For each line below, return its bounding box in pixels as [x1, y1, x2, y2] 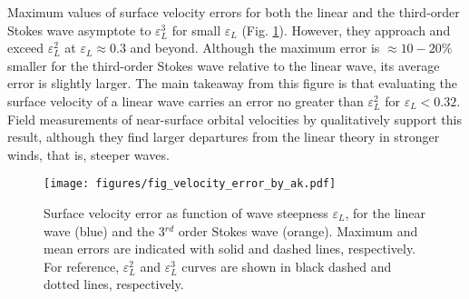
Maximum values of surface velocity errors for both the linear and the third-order [7, 3, 460, 21]
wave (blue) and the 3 [44, 221, 165, 240]
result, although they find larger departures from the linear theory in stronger [7, 127, 440, 146]
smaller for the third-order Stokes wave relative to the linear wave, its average [7, 55, 440, 75]
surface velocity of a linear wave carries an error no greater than [7, 91, 364, 110]
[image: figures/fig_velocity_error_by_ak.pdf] [44, 177, 337, 191]
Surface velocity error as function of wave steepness [44, 204, 328, 222]
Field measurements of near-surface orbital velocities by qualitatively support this [7, 109, 462, 128]
